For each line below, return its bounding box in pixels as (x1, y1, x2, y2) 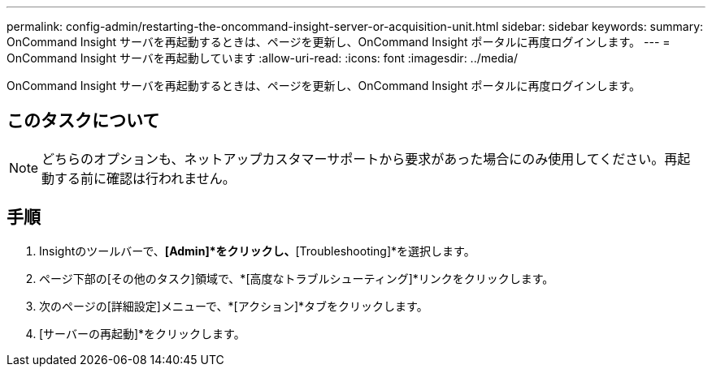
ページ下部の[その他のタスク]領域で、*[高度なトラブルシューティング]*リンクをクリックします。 (39, 271, 554, 285)
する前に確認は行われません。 (54, 169, 236, 186)
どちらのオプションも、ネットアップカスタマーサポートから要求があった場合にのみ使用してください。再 (41, 150, 678, 167)
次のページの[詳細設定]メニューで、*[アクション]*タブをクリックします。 (39, 298, 428, 313)
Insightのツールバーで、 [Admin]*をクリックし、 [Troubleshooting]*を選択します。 (39, 243, 475, 258)
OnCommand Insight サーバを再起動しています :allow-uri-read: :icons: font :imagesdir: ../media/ (7, 51, 519, 65)
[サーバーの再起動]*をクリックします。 (39, 326, 245, 341)
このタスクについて (7, 110, 160, 131)
